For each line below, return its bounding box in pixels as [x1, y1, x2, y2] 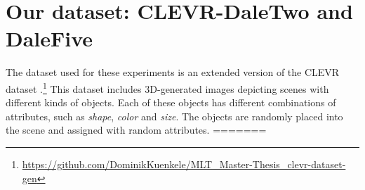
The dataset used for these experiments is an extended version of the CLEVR [6, 65, 340, 80]
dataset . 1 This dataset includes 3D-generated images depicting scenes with [6, 79, 329, 96]
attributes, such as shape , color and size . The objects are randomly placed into [6, 108, 343, 123]
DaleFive [6, 24, 93, 53]
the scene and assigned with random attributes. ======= [6, 122, 267, 137]
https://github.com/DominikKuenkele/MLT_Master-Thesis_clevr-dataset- [22, 156, 346, 171]
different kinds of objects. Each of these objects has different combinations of [6, 95, 336, 110]
